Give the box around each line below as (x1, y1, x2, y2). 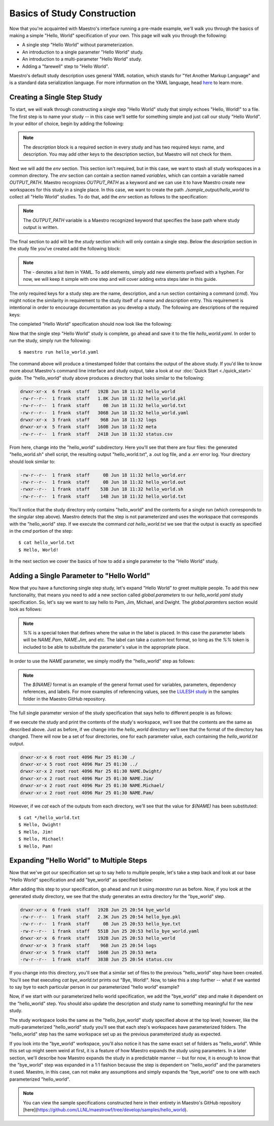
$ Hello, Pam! (18, 843, 53, 849)
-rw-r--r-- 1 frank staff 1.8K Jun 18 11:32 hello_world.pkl (20, 395, 186, 401)
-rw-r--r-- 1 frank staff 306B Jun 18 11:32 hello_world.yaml (20, 410, 189, 416)
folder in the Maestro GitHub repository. (23, 696, 107, 702)
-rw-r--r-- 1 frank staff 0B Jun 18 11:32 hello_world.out (20, 479, 186, 485)
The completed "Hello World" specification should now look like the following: (9, 321, 173, 327)
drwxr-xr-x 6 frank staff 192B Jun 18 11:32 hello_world (20, 388, 176, 394)
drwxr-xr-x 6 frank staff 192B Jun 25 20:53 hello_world (20, 935, 176, 941)
